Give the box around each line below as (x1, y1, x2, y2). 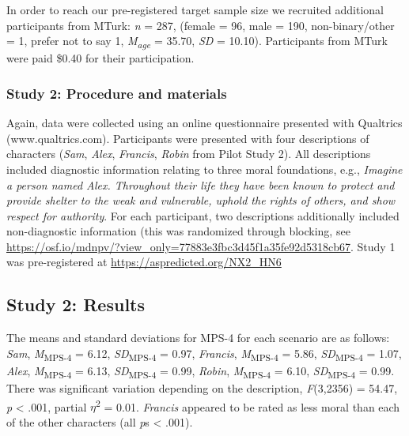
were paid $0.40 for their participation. (6, 50, 195, 66)
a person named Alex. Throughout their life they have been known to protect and (6, 176, 395, 193)
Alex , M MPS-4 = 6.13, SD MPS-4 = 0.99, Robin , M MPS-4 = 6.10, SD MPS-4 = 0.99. (6, 362, 395, 381)
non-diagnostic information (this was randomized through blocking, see (6, 223, 350, 239)
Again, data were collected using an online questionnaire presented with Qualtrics (6, 115, 403, 131)
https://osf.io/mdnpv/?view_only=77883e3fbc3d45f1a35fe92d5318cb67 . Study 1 (6, 238, 396, 254)
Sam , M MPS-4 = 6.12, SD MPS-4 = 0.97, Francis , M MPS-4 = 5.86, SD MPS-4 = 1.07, (6, 344, 402, 363)
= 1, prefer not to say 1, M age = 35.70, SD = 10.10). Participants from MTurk (6, 32, 388, 51)
